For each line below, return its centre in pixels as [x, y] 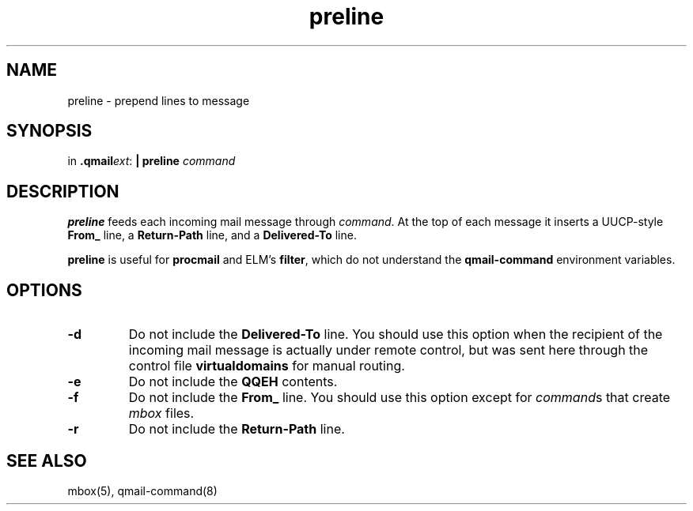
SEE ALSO [47, 460]
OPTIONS [44, 290]
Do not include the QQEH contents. [233, 382]
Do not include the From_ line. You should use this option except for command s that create [400, 398]
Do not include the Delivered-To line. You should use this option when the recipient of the [396, 334]
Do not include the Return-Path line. [237, 429]
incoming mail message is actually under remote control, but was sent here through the [388, 350]
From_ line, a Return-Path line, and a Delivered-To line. [212, 235]
